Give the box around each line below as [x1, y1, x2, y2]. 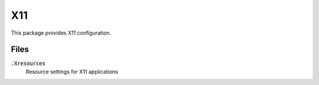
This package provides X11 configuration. [11, 29, 112, 36]
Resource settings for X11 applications [25, 68, 118, 75]
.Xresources [11, 60, 45, 67]
